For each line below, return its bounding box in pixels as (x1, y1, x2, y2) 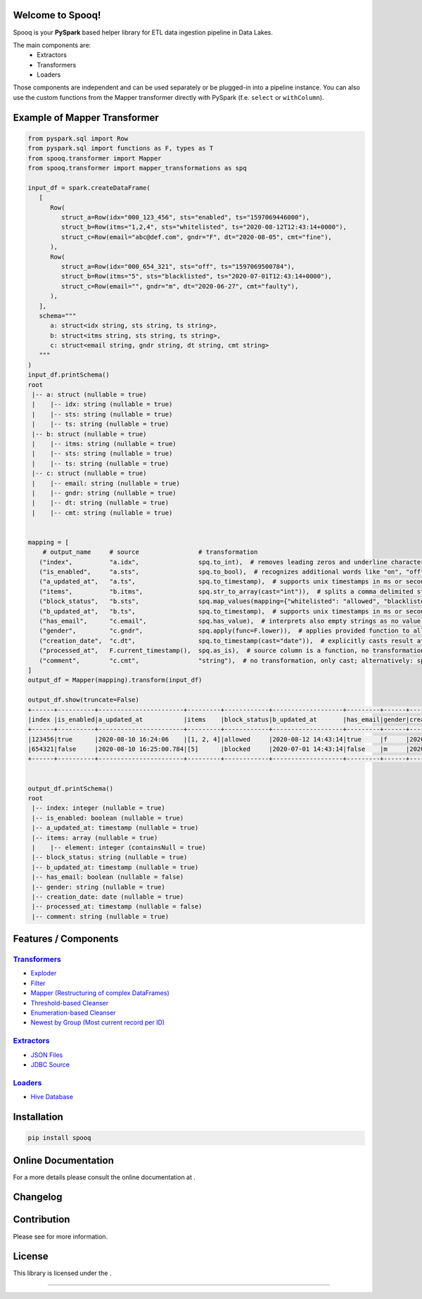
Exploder (30, 969, 57, 977)
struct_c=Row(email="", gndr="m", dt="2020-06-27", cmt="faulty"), (60, 282, 299, 290)
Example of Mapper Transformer (13, 111, 159, 123)
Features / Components (13, 933, 119, 945)
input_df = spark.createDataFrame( (27, 184, 151, 191)
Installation (13, 1110, 63, 1122)
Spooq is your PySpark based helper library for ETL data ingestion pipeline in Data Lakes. (13, 28, 274, 37)
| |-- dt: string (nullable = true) (32, 499, 169, 507)
